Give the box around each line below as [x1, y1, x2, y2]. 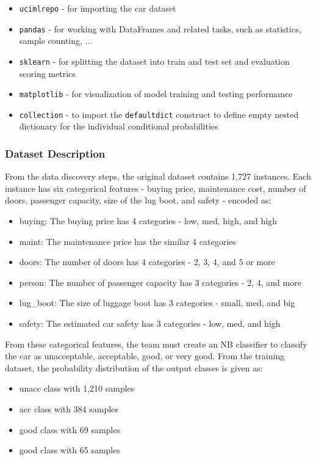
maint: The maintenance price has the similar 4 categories [19, 235, 236, 247]
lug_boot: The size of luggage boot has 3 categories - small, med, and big [19, 296, 295, 309]
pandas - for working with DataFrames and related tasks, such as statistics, [19, 22, 301, 35]
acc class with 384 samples [19, 403, 118, 415]
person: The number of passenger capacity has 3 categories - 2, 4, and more [19, 276, 301, 288]
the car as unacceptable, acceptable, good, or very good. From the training [5, 349, 285, 362]
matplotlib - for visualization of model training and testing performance [19, 87, 293, 100]
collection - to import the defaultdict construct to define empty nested [19, 108, 299, 120]
